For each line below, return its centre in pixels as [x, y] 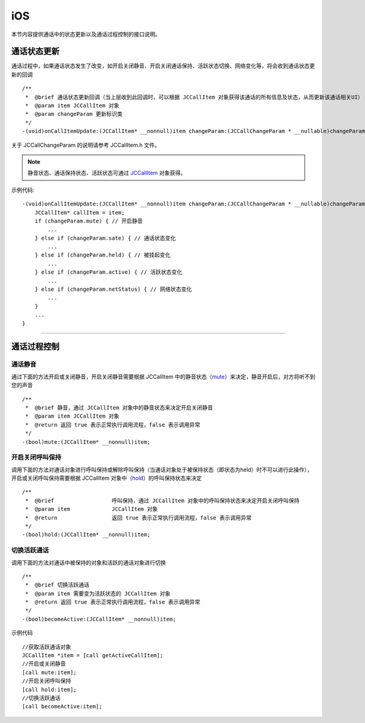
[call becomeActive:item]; [62, 707]
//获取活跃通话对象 [47, 647]
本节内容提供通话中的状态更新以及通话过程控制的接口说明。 [86, 34]
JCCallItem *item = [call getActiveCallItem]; [93, 656]
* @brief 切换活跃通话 [57, 585]
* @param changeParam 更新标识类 [74, 114]
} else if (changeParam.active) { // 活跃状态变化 [108, 272]
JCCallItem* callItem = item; [79, 212]
